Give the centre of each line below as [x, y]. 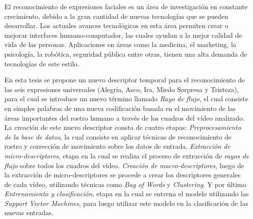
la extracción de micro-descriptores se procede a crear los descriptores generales [123, 175]
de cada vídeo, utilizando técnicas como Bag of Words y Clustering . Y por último [125, 184]
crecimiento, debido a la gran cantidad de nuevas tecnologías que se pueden [117, 16]
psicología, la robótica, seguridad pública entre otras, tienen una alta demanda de [126, 54]
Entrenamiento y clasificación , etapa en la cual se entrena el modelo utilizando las [127, 194]
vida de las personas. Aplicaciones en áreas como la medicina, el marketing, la [120, 44]
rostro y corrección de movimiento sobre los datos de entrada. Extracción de [118, 146]
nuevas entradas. [29, 212]
